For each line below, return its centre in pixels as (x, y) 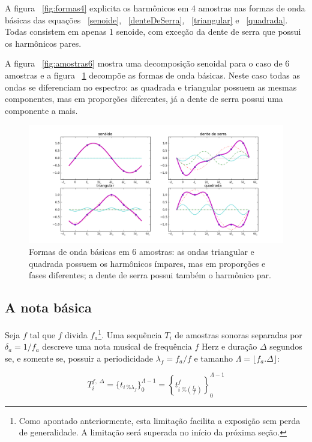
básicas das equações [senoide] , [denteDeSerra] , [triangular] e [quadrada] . (146, 19)
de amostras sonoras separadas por (238, 334)
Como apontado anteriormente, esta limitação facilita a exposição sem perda (160, 420)
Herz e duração (229, 346)
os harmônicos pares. (43, 43)
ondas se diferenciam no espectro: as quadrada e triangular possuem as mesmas (151, 87)
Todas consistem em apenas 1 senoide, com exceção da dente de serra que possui (153, 31)
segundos (286, 346)
